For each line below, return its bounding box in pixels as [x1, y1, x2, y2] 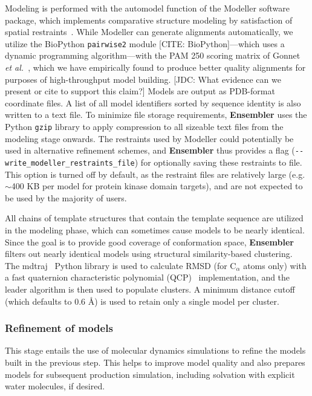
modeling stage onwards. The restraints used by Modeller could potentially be [5, 132, 294, 144]
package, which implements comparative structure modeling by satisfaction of [5, 13, 293, 26]
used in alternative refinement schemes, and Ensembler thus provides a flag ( [5, 144, 295, 157]
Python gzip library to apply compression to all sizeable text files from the [5, 120, 284, 132]
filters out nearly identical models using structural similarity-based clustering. [5, 247, 293, 260]
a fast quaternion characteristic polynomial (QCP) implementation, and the [5, 271, 290, 284]
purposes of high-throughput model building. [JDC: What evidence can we [5, 73, 281, 85]
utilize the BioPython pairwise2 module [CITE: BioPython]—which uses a [5, 37, 285, 50]
